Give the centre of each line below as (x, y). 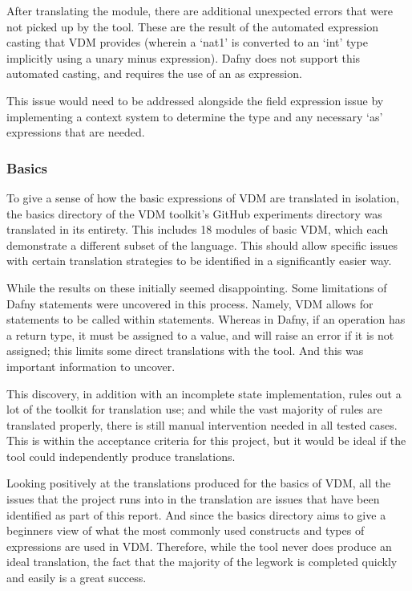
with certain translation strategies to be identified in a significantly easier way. (199, 261)
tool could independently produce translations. (121, 456)
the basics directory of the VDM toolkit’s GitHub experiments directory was (194, 213)
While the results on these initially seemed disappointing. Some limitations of (197, 287)
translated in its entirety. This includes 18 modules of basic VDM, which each (198, 229)
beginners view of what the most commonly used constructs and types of (186, 530)
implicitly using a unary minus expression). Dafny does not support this (184, 57)
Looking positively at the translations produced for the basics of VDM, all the (199, 483)
